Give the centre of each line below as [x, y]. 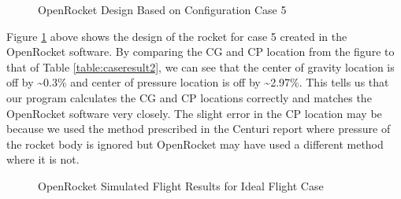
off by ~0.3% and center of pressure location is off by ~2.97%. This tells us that [198, 82]
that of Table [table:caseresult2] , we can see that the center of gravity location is [200, 66]
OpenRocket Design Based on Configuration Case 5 [162, 9]
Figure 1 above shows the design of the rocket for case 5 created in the [177, 36]
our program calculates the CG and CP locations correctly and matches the [189, 97]
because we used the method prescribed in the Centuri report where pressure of [199, 129]
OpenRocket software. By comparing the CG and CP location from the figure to [200, 52]
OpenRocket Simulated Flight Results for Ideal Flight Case [181, 185]
